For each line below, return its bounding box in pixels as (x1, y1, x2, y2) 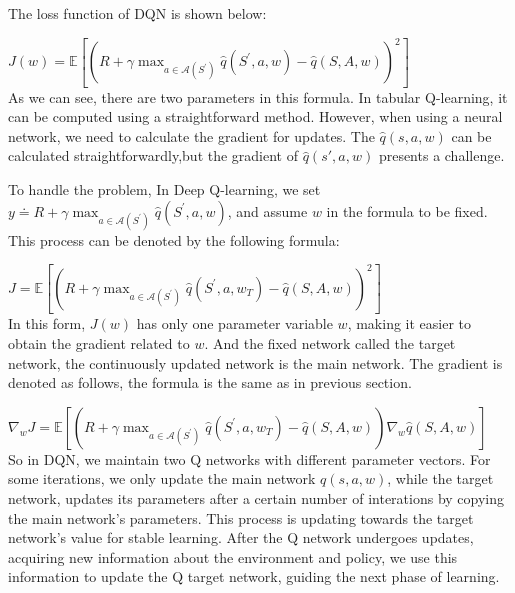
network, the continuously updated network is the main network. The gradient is (8, 352, 503, 373)
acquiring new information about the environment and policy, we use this (8, 546, 458, 567)
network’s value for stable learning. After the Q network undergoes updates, (8, 527, 474, 548)
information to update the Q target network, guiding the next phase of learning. (8, 566, 500, 587)
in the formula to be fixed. (326, 200, 488, 221)
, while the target (387, 468, 494, 489)
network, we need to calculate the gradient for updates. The (8, 125, 375, 146)
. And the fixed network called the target (204, 332, 456, 353)
